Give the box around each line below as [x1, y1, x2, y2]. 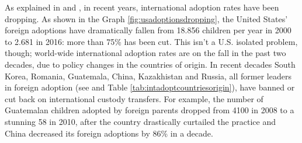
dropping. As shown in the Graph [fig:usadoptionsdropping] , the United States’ [5, 12, 288, 25]
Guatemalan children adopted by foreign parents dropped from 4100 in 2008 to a [5, 104, 294, 116]
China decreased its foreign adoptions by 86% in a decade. [5, 127, 213, 139]
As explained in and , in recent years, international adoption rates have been [5, 1, 279, 13]
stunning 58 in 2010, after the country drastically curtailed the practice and [5, 115, 276, 127]
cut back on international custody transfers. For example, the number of [5, 92, 263, 104]
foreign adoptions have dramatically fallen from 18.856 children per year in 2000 [5, 24, 291, 36]
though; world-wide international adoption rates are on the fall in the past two [5, 47, 286, 59]
